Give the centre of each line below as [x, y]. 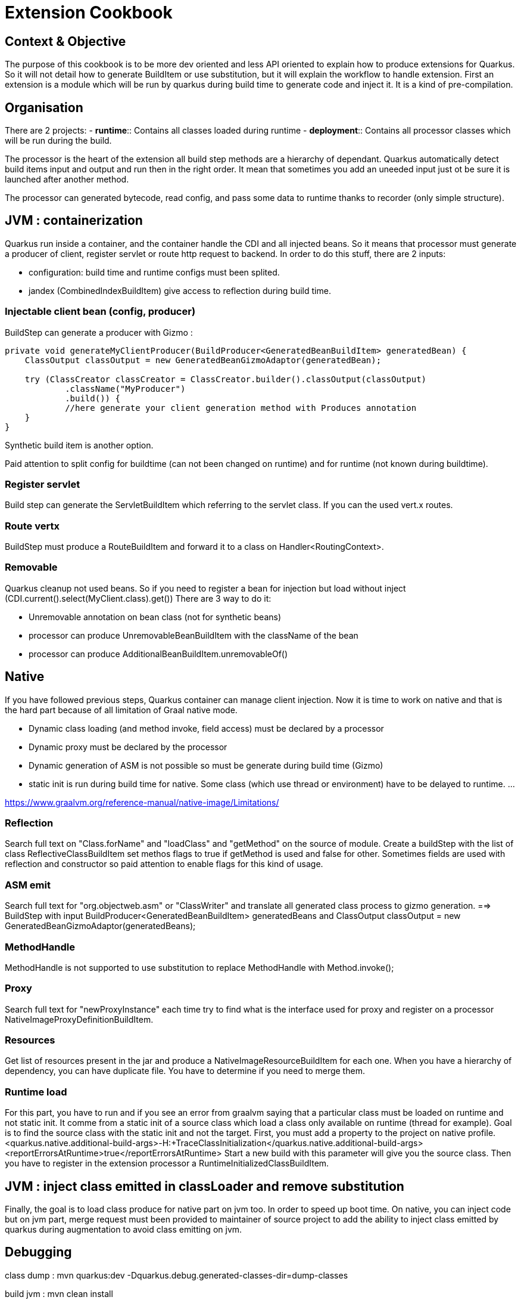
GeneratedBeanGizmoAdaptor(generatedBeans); [100, 926]
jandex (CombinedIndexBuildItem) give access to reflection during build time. [180, 290]
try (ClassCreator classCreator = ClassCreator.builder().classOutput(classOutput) [226, 379]
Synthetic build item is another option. [79, 445]
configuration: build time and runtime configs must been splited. [154, 272]
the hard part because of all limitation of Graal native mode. [121, 710]
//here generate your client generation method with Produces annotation [241, 408]
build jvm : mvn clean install [59, 1293]
